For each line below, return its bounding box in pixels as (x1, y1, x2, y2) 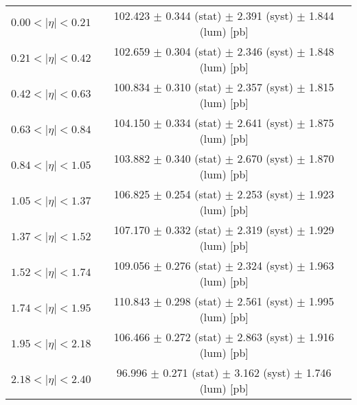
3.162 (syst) (234, 364, 290, 380)
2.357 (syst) (237, 79, 293, 95)
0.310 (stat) (165, 79, 222, 95)
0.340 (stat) (165, 150, 222, 166)
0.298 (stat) (165, 293, 222, 309)
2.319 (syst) (237, 222, 293, 238)
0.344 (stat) (165, 8, 222, 23)
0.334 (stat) (165, 115, 222, 130)
